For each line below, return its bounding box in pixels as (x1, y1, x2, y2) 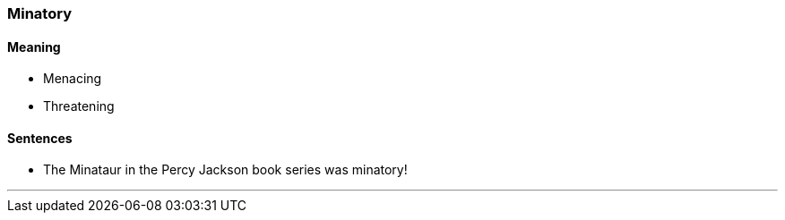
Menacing (43, 71, 102, 87)
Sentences (7, 130, 73, 146)
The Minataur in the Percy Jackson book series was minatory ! (43, 162, 408, 178)
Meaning (7, 38, 61, 55)
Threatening (43, 98, 115, 114)
